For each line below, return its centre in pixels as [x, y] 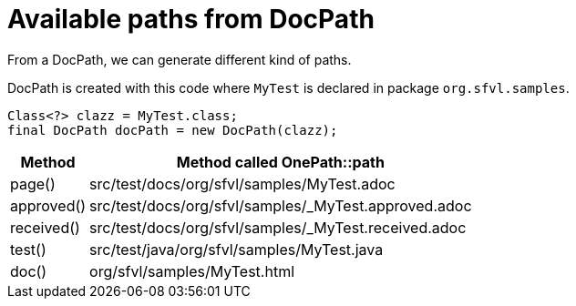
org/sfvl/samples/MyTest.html [192, 271]
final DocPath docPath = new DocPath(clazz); [173, 130]
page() [33, 184]
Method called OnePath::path [280, 162]
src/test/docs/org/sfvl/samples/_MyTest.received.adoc [278, 227]
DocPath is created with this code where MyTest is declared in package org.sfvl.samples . [288, 87]
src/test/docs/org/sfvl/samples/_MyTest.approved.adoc [281, 205]
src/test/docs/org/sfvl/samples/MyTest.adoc [242, 184]
